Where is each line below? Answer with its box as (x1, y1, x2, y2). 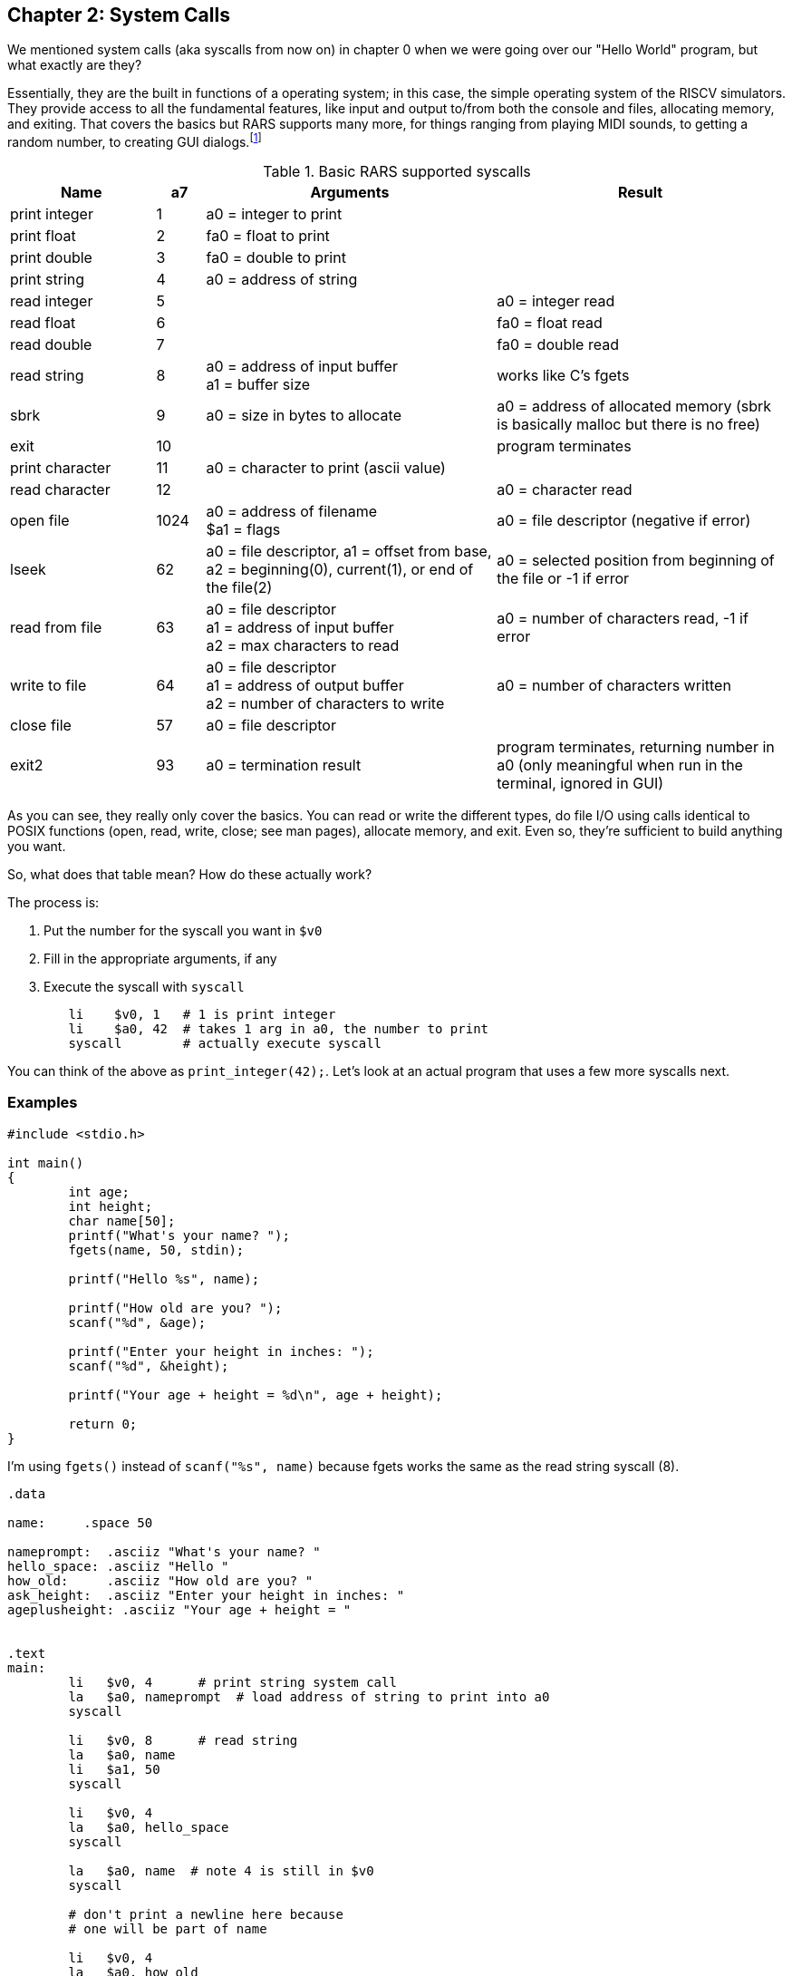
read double (10, 335, 92, 354)
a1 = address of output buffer (206, 676, 404, 695)
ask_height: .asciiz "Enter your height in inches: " (7, 1587, 405, 1603)
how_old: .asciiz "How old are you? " (7, 1573, 314, 1588)
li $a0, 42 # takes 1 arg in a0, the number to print (68, 1022, 489, 1037)
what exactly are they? (7, 57, 142, 73)
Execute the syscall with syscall (43, 979, 245, 995)
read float (10, 314, 76, 333)
